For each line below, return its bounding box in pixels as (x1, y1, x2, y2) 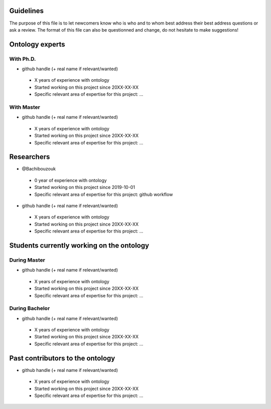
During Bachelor (9, 305, 50, 312)
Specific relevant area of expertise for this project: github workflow (34, 191, 173, 197)
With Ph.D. (9, 55, 36, 62)
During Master (9, 256, 45, 263)
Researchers (9, 153, 50, 161)
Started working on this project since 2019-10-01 (34, 184, 135, 190)
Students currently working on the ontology (9, 241, 150, 250)
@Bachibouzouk (22, 166, 56, 172)
